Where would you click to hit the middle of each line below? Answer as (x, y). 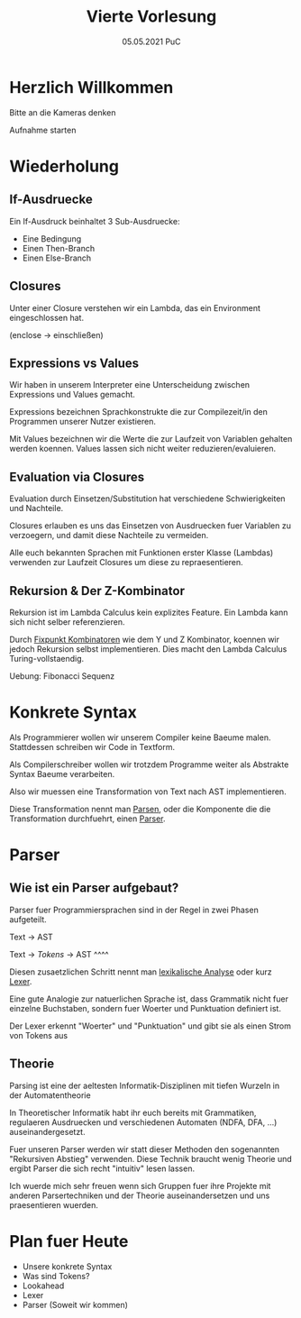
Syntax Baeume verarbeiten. (62, 773)
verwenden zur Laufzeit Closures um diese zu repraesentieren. (126, 563)
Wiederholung (64, 166)
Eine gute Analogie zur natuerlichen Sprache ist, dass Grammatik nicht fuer (149, 999)
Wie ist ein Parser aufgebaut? (94, 888)
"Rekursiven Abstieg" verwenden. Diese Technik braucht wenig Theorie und (151, 1158)
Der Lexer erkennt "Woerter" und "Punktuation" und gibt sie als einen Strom (150, 1026)
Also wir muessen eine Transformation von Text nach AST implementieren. (148, 792)
